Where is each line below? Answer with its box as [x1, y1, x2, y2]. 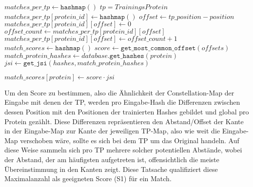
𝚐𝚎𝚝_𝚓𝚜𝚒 [23, 59, 47, 67]
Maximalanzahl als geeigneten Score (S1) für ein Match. [4, 173, 172, 184]
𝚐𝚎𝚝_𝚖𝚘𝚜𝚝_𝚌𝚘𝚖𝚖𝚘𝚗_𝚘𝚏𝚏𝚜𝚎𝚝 [120, 45, 196, 52]
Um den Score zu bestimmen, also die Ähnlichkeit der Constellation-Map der [4, 87, 234, 97]
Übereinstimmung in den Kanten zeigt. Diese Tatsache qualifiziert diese [4, 164, 218, 174]
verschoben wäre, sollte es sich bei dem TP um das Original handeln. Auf [20, 135, 239, 145]
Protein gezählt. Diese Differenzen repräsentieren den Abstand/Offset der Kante [4, 116, 244, 126]
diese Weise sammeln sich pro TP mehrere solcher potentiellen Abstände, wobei [4, 145, 242, 155]
